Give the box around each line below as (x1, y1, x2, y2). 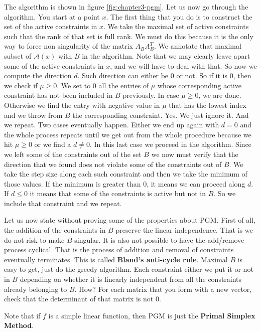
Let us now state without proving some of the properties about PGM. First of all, (4, 215, 255, 225)
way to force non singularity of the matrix (4, 41, 133, 51)
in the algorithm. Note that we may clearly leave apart (82, 50, 250, 61)
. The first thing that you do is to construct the (106, 11, 252, 22)
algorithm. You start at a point (4, 11, 100, 22)
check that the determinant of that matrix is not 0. (4, 293, 161, 304)
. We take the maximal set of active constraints (103, 21, 249, 32)
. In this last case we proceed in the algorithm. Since (89, 139, 251, 149)
